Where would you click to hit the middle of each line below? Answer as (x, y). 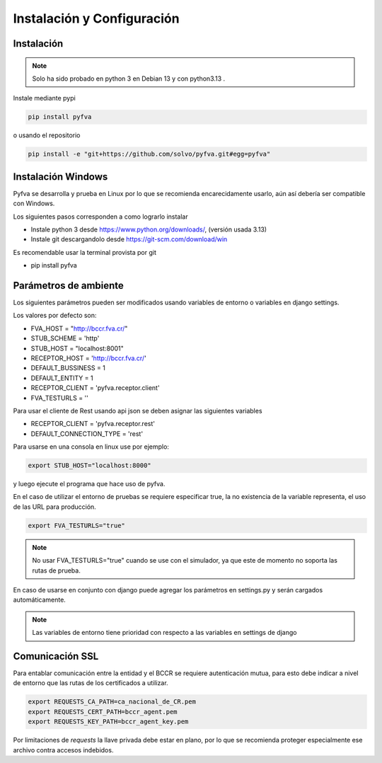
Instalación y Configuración (96, 18)
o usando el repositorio (47, 135)
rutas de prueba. (56, 570)
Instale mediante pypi (44, 98)
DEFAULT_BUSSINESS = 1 (68, 368)
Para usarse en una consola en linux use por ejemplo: (91, 447)
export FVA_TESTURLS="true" (76, 525)
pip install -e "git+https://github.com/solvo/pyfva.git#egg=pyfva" (149, 154)
